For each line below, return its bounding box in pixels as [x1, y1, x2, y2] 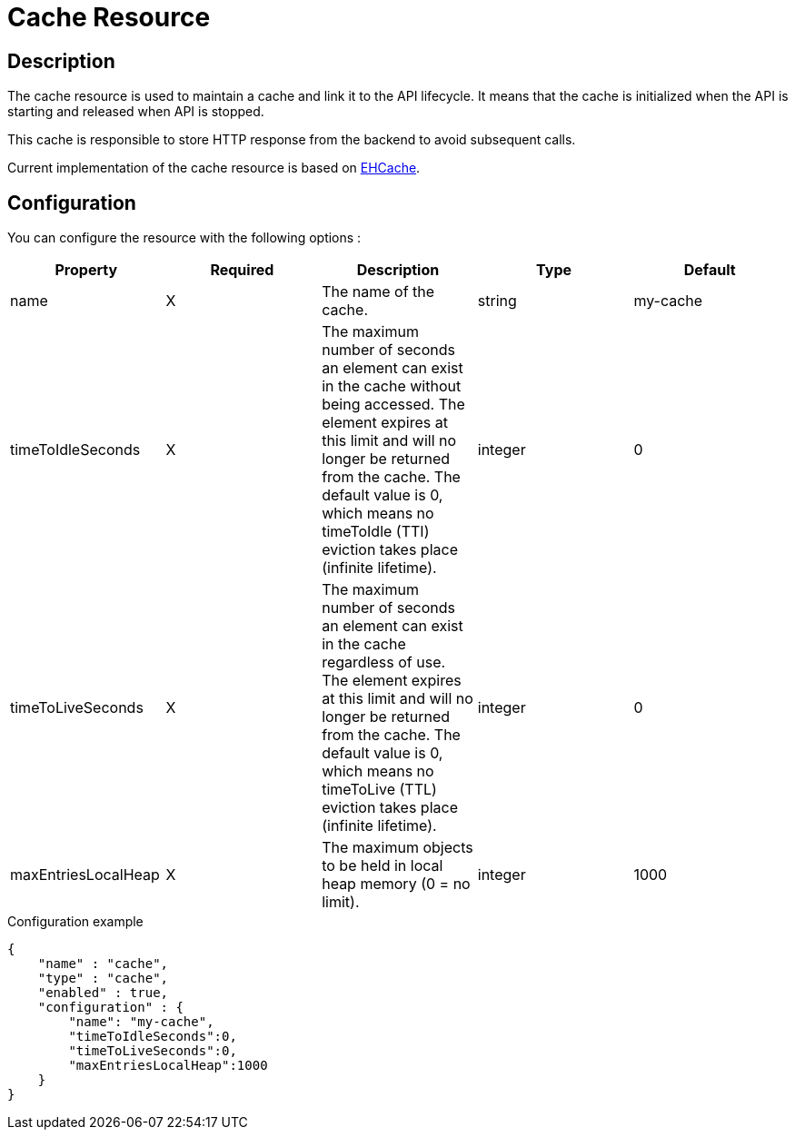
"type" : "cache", [37, 971, 169, 986]
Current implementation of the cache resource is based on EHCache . [7, 160, 421, 176]
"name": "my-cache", [68, 1014, 214, 1030]
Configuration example [7, 914, 144, 930]
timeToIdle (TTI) [322, 522, 430, 541]
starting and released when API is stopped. [7, 104, 264, 120]
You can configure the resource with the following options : [7, 230, 362, 246]
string [477, 292, 517, 311]
